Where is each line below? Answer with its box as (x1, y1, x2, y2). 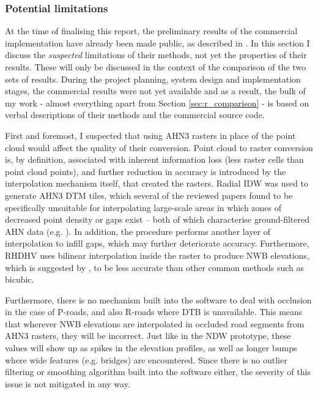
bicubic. (5, 273, 34, 286)
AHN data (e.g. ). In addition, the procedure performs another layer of (5, 225, 270, 237)
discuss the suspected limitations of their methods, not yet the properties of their (5, 48, 307, 61)
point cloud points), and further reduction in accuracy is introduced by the (5, 165, 286, 177)
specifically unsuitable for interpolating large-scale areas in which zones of (5, 201, 282, 214)
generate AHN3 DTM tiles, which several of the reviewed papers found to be (5, 188, 293, 201)
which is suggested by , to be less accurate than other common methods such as (5, 261, 305, 273)
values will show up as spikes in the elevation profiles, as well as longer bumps (5, 341, 297, 354)
